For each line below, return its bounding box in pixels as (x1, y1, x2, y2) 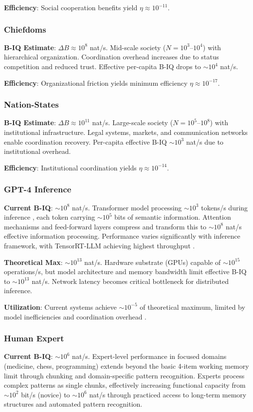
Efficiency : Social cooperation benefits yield (4, 2, 138, 12)
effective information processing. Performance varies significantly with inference (4, 231, 240, 241)
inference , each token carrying (4, 212, 95, 222)
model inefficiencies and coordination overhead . (4, 311, 147, 321)
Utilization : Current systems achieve (4, 301, 117, 312)
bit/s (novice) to (21, 389, 70, 399)
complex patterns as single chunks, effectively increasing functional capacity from (4, 380, 246, 390)
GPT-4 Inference (4, 183, 72, 195)
